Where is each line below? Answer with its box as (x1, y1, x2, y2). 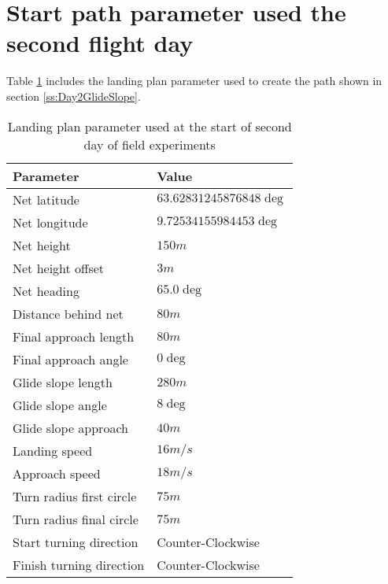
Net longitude (13, 213, 88, 231)
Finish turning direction (13, 555, 145, 574)
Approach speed (13, 464, 101, 482)
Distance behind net (13, 304, 124, 323)
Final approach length (13, 327, 135, 346)
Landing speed (13, 441, 93, 460)
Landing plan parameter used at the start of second (7, 116, 292, 135)
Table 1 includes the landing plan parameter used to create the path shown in (6, 72, 382, 89)
